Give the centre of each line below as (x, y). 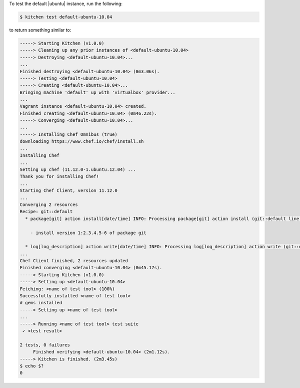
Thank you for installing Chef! (59, 176)
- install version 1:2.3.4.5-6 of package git (88, 233)
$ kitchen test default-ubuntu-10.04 (66, 17)
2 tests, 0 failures (45, 345)
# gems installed (41, 303)
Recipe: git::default (46, 212)
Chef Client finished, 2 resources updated (74, 261)
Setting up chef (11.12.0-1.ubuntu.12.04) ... (78, 169)
